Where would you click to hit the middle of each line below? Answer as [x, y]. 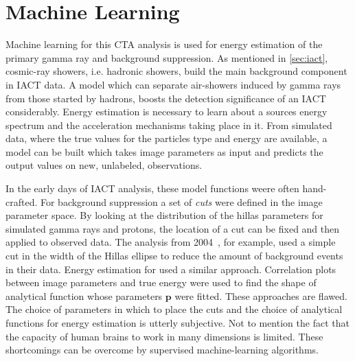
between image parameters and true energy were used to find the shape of [161, 282]
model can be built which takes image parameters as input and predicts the [164, 151]
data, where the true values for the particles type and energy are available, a [167, 138]
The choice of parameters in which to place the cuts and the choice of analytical [174, 309]
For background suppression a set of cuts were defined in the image [181, 201]
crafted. [22, 201]
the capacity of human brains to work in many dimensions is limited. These [164, 336]
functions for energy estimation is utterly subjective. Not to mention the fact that [177, 323]
